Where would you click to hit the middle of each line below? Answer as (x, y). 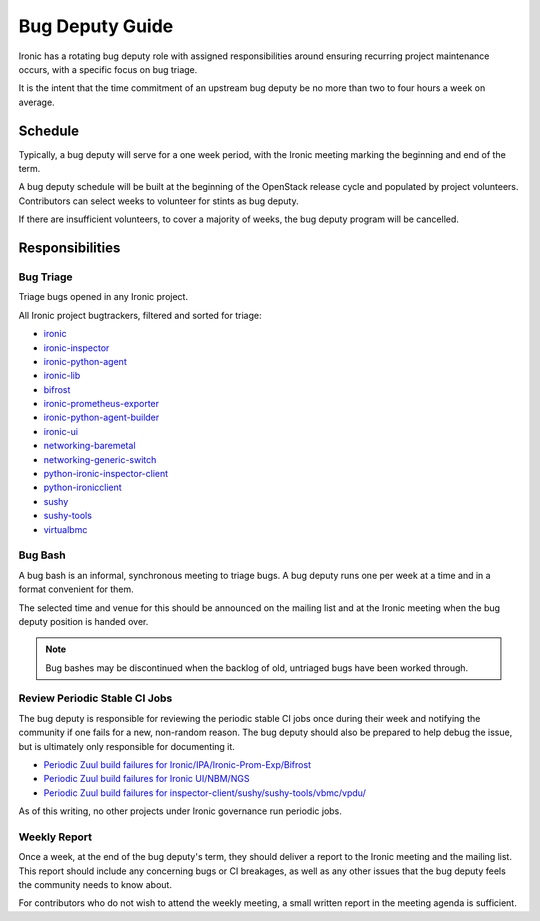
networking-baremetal (89, 446)
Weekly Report (55, 837)
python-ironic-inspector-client (106, 474)
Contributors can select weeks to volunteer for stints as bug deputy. (158, 201)
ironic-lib (62, 376)
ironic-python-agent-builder (101, 417)
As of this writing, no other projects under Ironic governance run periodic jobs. (180, 811)
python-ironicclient (82, 487)
